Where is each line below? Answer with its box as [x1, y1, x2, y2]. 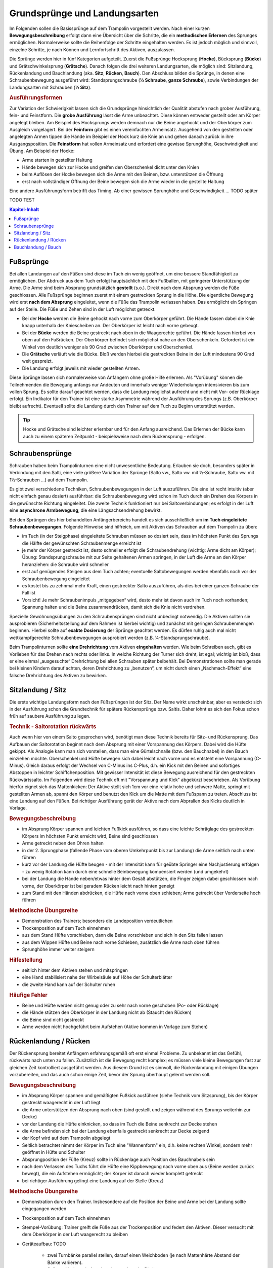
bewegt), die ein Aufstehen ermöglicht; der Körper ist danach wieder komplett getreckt [22, 1171, 203, 1177]
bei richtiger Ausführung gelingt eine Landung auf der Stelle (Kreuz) [22, 1177, 164, 1184]
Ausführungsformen [9, 94, 63, 101]
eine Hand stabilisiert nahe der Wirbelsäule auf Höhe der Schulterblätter [22, 974, 172, 980]
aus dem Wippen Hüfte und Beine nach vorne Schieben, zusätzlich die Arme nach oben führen [22, 939, 220, 945]
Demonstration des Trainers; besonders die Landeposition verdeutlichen [22, 918, 173, 924]
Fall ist [22, 590, 35, 596]
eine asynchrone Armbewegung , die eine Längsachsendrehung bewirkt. [9, 507, 162, 513]
